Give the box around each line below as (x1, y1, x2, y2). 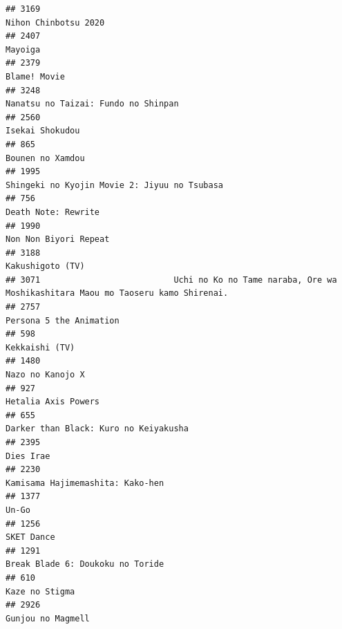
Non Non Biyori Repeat (6, 234, 110, 245)
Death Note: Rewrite (6, 207, 100, 217)
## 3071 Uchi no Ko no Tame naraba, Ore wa (6, 274, 337, 285)
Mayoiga (6, 44, 41, 55)
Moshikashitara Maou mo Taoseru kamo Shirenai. (6, 288, 229, 299)
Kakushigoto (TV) (6, 261, 85, 272)
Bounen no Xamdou (6, 153, 85, 163)
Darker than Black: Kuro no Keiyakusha (6, 424, 189, 434)
